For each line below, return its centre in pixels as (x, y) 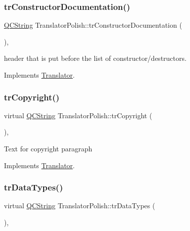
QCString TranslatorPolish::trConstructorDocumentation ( (93, 25)
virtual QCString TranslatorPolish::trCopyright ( (78, 115)
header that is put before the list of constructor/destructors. (95, 58)
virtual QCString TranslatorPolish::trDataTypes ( (80, 206)
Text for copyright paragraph (48, 148)
